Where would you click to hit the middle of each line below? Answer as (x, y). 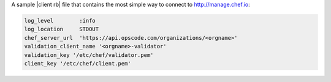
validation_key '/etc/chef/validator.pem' (89, 55)
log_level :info (60, 20)
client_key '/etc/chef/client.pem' (78, 63)
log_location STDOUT (62, 29)
